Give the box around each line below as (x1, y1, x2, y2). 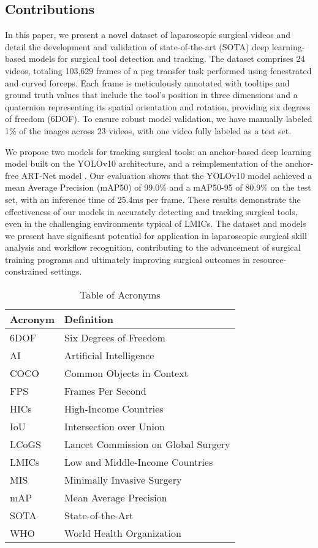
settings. (50, 265, 82, 278)
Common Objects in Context (64, 366, 188, 381)
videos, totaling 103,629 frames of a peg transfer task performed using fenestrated (5, 64, 312, 77)
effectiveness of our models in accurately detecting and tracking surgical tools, (5, 205, 298, 218)
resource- (252, 253, 287, 265)
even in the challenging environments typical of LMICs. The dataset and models (5, 217, 306, 230)
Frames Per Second (64, 384, 146, 398)
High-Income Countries (64, 401, 164, 416)
